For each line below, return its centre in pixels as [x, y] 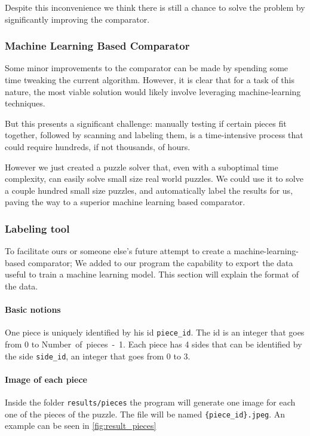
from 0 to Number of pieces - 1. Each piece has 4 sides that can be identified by [154, 344]
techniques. [25, 103]
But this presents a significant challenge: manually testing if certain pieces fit [146, 123]
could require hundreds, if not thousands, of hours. [98, 146]
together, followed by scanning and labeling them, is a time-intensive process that [154, 135]
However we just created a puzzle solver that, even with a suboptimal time [142, 167]
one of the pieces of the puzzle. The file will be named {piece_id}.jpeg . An [145, 414]
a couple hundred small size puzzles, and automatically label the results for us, [149, 190]
